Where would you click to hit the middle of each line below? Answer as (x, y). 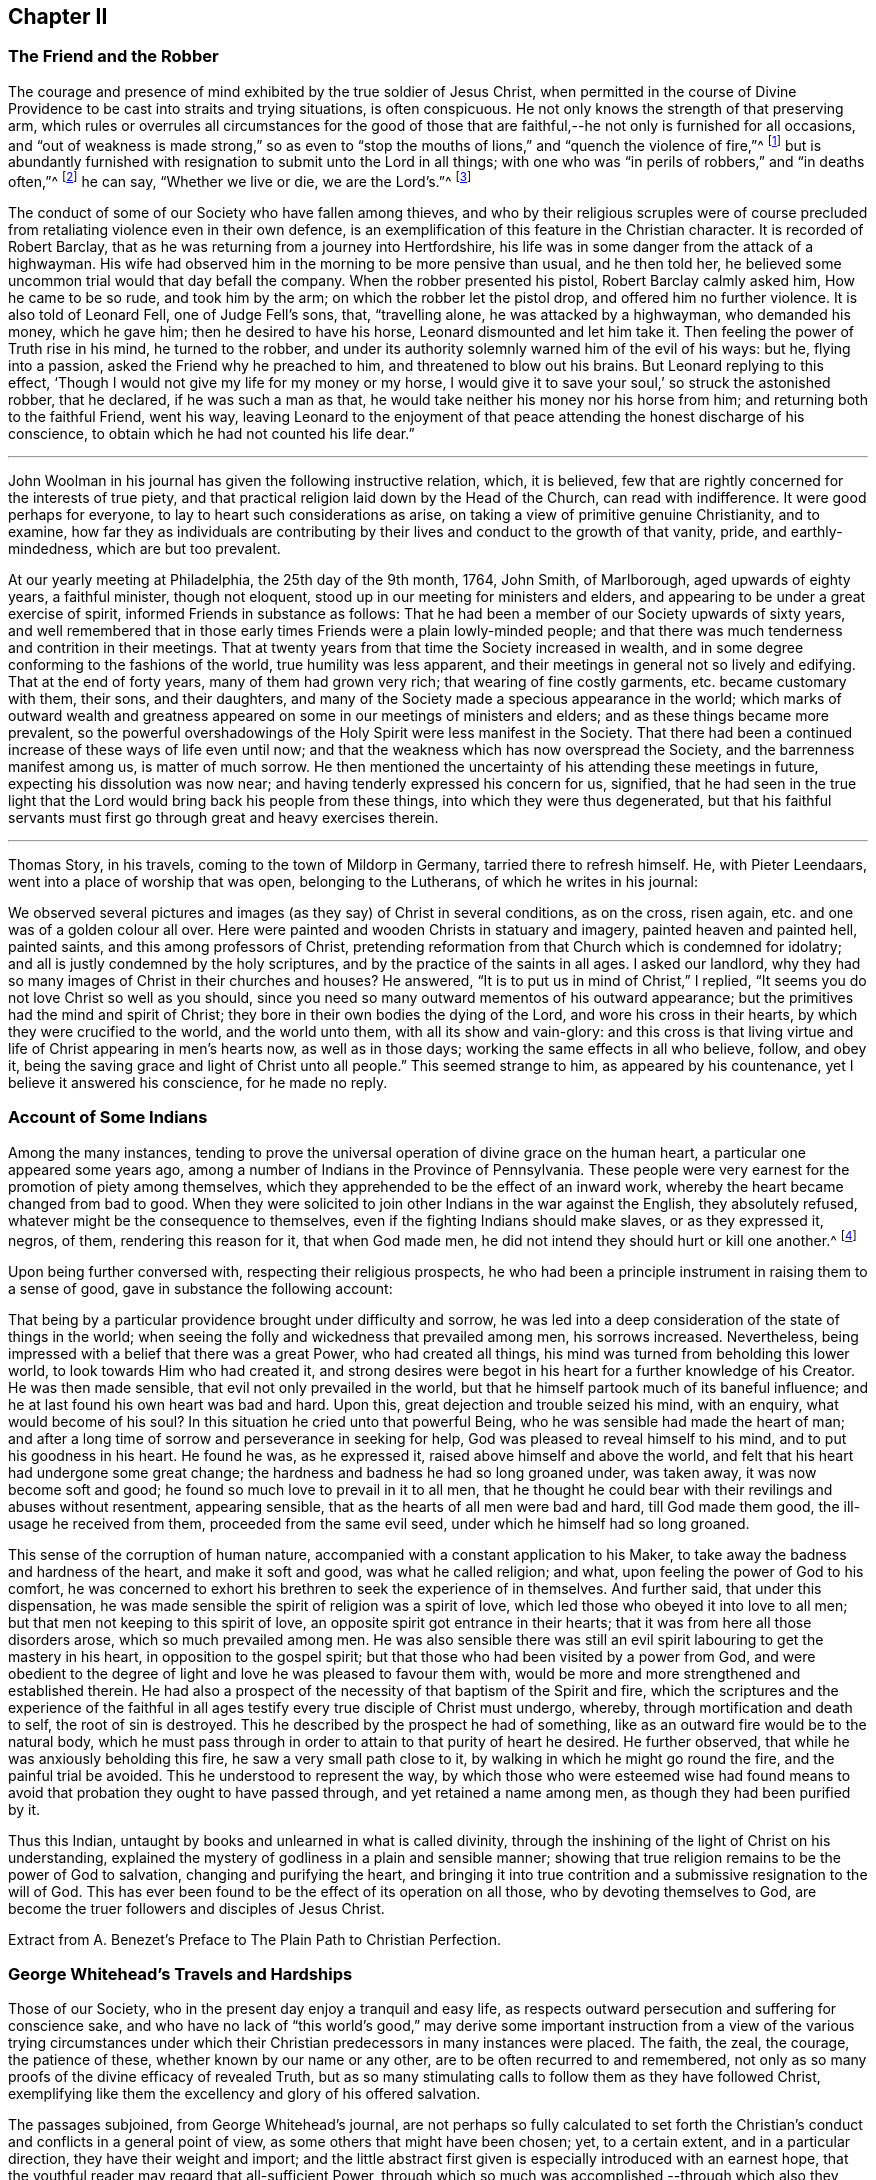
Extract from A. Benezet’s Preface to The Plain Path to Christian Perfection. (255, 1939)
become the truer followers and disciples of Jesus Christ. (196, 1908)
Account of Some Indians (108, 1117)
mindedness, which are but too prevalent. (144, 549)
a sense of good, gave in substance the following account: (200, 1288)
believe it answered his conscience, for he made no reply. (198, 1083)
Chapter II (58, 16)
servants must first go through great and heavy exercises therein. (223, 818)
